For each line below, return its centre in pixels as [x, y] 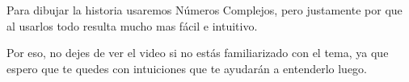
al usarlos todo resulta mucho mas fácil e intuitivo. [132, 25]
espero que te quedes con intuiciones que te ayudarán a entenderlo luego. [187, 68]
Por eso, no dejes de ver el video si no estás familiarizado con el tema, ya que [198, 53]
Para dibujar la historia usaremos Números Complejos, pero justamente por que [204, 10]
